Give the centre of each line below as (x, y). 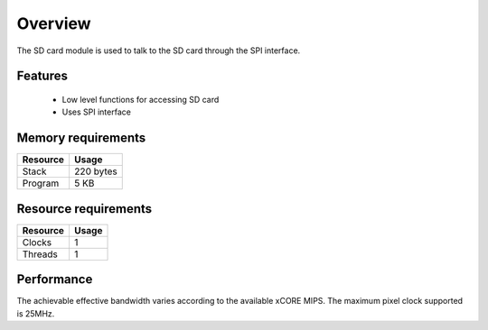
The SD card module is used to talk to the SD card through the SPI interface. (159, 50)
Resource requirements (84, 209)
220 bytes (95, 171)
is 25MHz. (36, 313)
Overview (54, 23)
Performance (55, 280)
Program (41, 183)
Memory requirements (81, 138)
